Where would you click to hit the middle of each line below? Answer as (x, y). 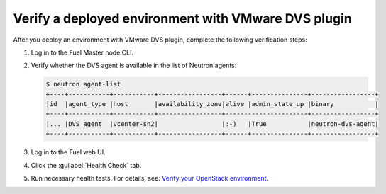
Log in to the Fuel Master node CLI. (82, 52)
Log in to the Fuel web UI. (68, 152)
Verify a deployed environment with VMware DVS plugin (183, 18)
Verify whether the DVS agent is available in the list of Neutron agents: (134, 65)
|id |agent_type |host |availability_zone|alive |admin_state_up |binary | (212, 104)
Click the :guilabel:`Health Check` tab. (86, 165)
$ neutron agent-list (83, 84)
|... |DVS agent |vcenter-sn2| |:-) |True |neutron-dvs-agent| (212, 124)
